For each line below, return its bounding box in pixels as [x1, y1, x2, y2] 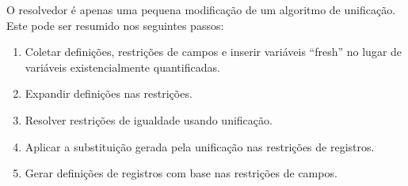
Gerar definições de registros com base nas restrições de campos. [25, 165, 337, 181]
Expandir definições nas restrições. [25, 85, 193, 102]
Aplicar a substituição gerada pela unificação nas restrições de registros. [25, 138, 375, 154]
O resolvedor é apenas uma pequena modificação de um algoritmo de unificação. [6, 2, 396, 17]
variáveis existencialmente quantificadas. [25, 58, 220, 75]
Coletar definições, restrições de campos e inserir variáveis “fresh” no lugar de [25, 43, 402, 60]
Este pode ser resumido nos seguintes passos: [6, 17, 224, 33]
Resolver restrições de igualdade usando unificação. [25, 111, 273, 128]
